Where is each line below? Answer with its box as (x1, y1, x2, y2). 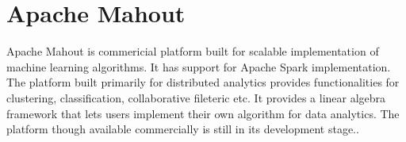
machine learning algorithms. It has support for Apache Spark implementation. (6, 58, 391, 75)
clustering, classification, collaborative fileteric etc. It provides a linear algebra (6, 89, 386, 106)
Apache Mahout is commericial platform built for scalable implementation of (6, 43, 379, 59)
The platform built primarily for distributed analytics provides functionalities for (6, 74, 400, 90)
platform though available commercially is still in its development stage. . (6, 121, 359, 137)
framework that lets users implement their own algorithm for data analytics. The (6, 105, 400, 121)
